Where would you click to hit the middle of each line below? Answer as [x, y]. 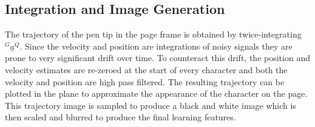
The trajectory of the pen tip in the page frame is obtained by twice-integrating [153, 34]
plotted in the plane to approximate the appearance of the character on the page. [156, 93]
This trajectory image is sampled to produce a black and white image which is [151, 105]
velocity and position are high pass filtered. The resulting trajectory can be [145, 81]
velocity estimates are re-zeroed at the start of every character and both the [146, 69]
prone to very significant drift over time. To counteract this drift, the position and [157, 58]
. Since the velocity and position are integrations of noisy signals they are [156, 46]
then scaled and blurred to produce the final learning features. [120, 117]
